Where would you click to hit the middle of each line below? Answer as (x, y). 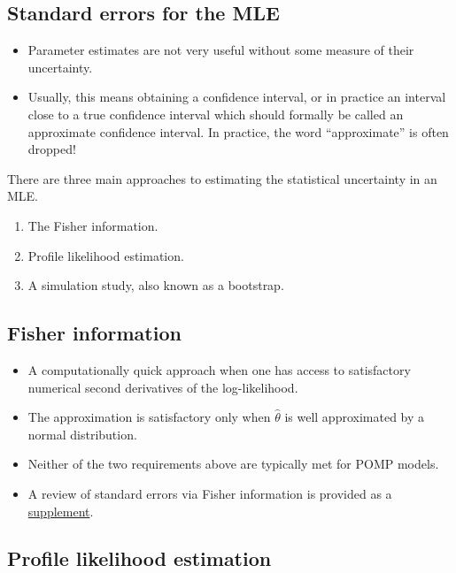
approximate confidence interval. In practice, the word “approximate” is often (238, 131)
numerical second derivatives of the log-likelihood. (163, 387)
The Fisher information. (93, 225)
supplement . (61, 511)
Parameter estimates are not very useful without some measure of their (221, 50)
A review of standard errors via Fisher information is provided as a (210, 493)
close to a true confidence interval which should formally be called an (216, 114)
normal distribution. (82, 434)
